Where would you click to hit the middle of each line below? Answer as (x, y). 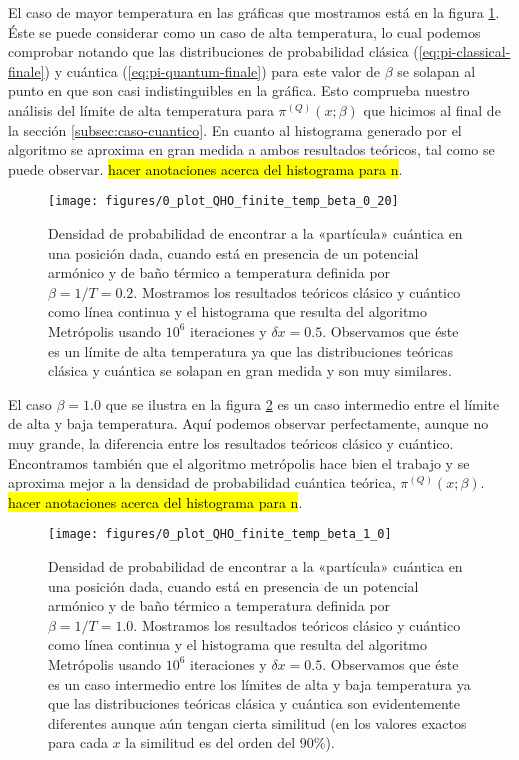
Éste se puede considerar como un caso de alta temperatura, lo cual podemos (244, 31)
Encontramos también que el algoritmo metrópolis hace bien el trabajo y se (239, 462)
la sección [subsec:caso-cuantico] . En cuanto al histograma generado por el (235, 129)
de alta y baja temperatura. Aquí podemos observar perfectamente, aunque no (248, 423)
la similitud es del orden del (210, 742)
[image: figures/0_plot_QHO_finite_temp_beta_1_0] (220, 534)
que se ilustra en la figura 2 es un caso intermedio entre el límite (302, 403)
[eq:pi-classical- (464, 51)
